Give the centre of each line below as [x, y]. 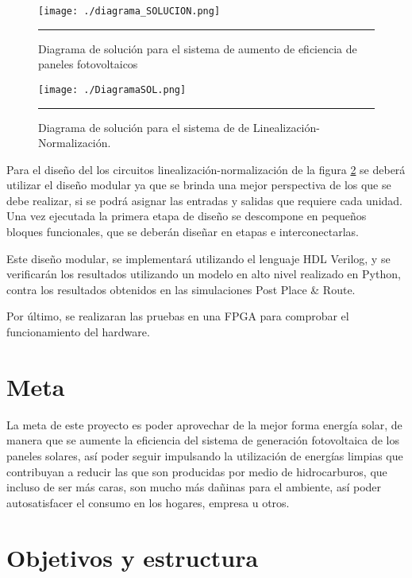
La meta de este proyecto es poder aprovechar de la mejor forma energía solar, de [204, 424]
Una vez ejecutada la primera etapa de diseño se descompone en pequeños [187, 216]
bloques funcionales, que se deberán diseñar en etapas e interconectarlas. [183, 232]
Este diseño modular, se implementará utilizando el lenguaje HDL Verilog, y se [198, 258]
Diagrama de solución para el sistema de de [144, 127]
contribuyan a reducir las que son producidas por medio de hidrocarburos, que [197, 471]
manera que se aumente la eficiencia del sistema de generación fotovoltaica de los [203, 440]
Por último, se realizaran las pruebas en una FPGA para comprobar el [178, 316]
